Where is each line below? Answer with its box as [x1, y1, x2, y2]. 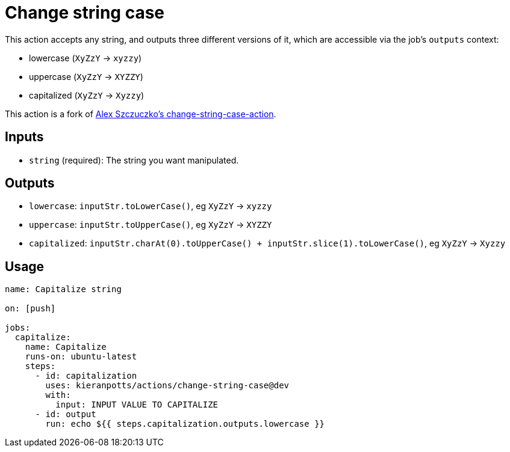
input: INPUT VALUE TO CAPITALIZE [55, 400, 219, 410]
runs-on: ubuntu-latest [25, 352, 137, 362]
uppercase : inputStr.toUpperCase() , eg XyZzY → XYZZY [29, 219, 272, 230]
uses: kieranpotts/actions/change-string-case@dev [45, 380, 290, 391]
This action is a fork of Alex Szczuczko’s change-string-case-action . [5, 108, 276, 119]
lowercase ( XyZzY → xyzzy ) [29, 52, 142, 63]
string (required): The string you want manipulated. [29, 154, 239, 165]
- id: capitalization [35, 371, 137, 381]
